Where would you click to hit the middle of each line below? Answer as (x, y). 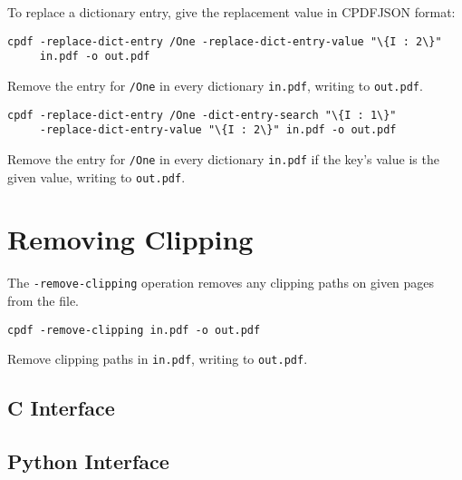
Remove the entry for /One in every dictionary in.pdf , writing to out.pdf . (215, 85)
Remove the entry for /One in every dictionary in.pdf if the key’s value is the (223, 158)
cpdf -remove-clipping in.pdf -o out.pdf (134, 330)
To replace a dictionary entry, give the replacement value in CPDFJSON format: (231, 12)
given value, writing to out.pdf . (96, 176)
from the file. (43, 300)
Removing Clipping (130, 239)
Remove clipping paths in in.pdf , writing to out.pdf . (158, 359)
